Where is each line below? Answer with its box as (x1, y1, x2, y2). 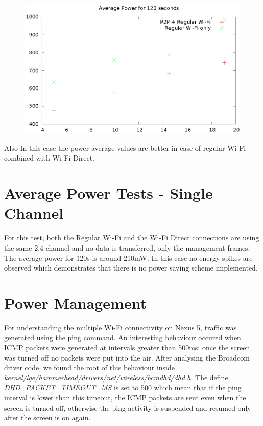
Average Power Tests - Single (4, 183, 213, 204)
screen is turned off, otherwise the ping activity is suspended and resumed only (4, 402, 251, 413)
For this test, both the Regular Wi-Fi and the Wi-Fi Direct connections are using (4, 232, 259, 243)
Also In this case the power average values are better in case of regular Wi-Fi (4, 142, 246, 153)
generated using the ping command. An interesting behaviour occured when (4, 332, 241, 343)
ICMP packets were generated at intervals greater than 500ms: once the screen (4, 342, 250, 353)
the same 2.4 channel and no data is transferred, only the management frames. (4, 242, 250, 253)
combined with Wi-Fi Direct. (4, 152, 94, 163)
